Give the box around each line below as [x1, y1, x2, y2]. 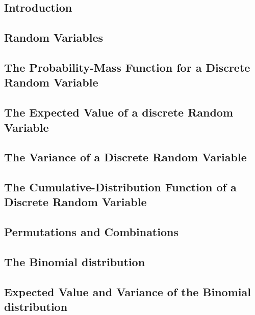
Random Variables [4, 30, 104, 45]
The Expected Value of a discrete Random [4, 104, 234, 120]
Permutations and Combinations [4, 224, 178, 240]
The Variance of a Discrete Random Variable [4, 149, 247, 165]
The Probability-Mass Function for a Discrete [4, 59, 250, 75]
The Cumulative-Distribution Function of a [4, 179, 237, 195]
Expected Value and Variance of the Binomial [4, 283, 251, 299]
